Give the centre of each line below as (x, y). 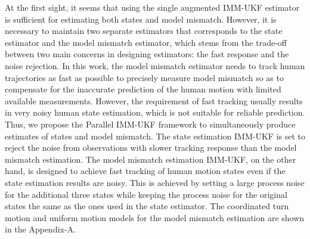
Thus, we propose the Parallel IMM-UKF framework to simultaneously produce (150, 124)
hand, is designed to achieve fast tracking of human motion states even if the (145, 171)
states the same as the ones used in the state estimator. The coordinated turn (147, 206)
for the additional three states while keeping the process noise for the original (146, 194)
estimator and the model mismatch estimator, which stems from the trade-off (146, 42)
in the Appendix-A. (41, 229)
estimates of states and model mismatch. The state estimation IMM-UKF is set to (155, 136)
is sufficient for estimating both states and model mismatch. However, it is (141, 19)
